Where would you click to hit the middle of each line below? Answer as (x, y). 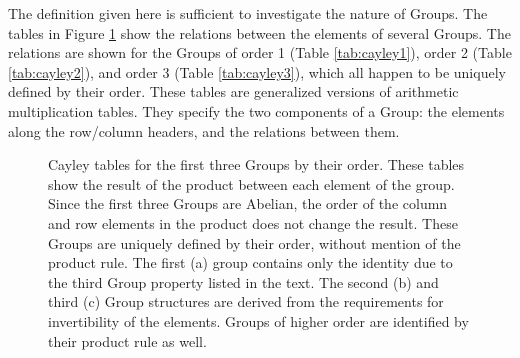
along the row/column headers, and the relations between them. (204, 130)
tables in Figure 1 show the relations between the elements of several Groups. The (259, 32)
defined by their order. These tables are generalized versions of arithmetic (233, 91)
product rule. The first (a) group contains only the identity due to (250, 262)
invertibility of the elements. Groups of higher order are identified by (258, 320)
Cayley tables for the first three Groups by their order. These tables (256, 164)
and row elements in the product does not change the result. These (253, 222)
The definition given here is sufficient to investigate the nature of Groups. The (248, 13)
